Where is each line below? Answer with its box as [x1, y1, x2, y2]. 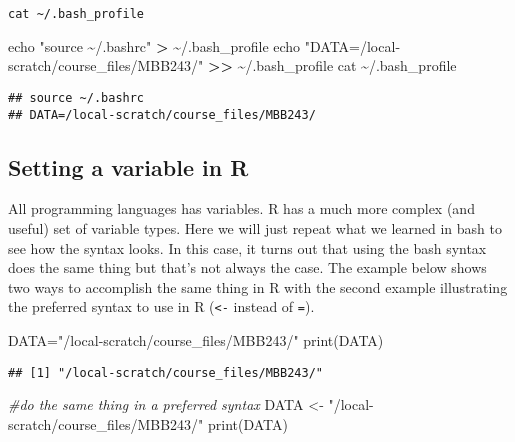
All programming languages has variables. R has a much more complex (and [8, 198, 475, 219]
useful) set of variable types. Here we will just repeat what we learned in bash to [8, 217, 503, 238]
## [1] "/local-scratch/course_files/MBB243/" [8, 365, 323, 380]
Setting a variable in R [8, 151, 249, 182]
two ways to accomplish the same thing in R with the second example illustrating [8, 276, 508, 297]
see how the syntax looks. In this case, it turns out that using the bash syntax [8, 237, 487, 258]
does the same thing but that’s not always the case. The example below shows [8, 257, 487, 278]
